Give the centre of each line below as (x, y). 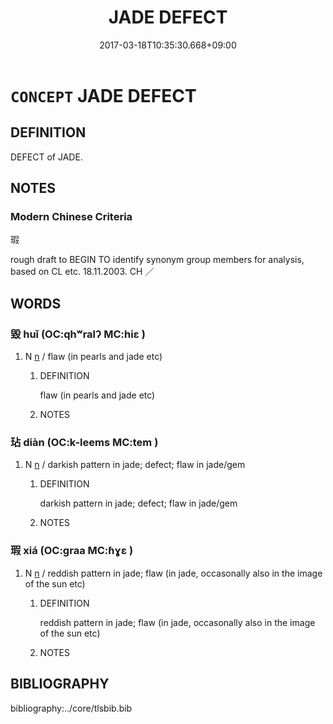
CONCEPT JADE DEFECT (103, 95)
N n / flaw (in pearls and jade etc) (93, 357)
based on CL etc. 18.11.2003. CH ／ (82, 272)
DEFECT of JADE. (46, 157)
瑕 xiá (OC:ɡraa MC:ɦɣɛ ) (72, 551)
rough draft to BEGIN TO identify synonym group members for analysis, (157, 260)
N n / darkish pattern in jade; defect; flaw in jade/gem (135, 465)
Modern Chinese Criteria (71, 217)
